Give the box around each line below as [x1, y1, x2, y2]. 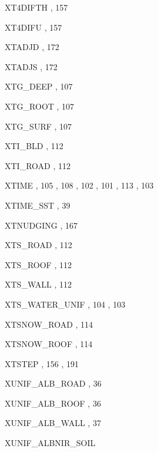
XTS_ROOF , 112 [5, 258, 72, 270]
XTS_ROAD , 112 [5, 239, 72, 251]
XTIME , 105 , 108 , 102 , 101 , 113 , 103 [5, 179, 154, 192]
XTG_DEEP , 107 [5, 80, 73, 93]
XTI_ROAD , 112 [5, 159, 70, 171]
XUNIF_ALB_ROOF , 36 [5, 397, 101, 409]
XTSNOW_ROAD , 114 [5, 318, 93, 330]
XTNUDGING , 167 [5, 219, 78, 231]
